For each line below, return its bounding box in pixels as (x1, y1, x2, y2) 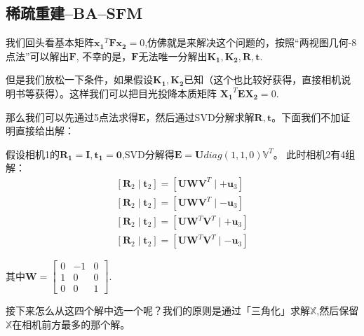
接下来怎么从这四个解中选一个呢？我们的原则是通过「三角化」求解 (6, 303, 310, 318)
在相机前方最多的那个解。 (12, 316, 130, 331)
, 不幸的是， (76, 48, 132, 63)
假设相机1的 (6, 146, 60, 161)
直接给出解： (15, 123, 74, 138)
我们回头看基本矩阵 (6, 35, 94, 50)
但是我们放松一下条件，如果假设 (6, 72, 153, 87)
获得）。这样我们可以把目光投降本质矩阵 (34, 85, 217, 100)
